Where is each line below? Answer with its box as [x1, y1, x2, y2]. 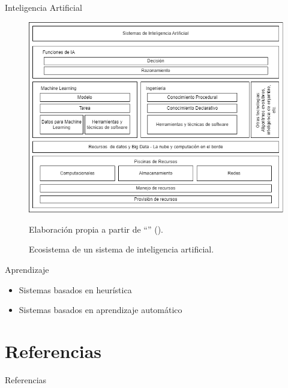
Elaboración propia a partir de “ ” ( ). [29, 222, 164, 235]
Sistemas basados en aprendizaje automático [19, 303, 182, 316]
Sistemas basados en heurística [19, 283, 132, 296]
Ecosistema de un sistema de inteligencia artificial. [29, 243, 214, 255]
